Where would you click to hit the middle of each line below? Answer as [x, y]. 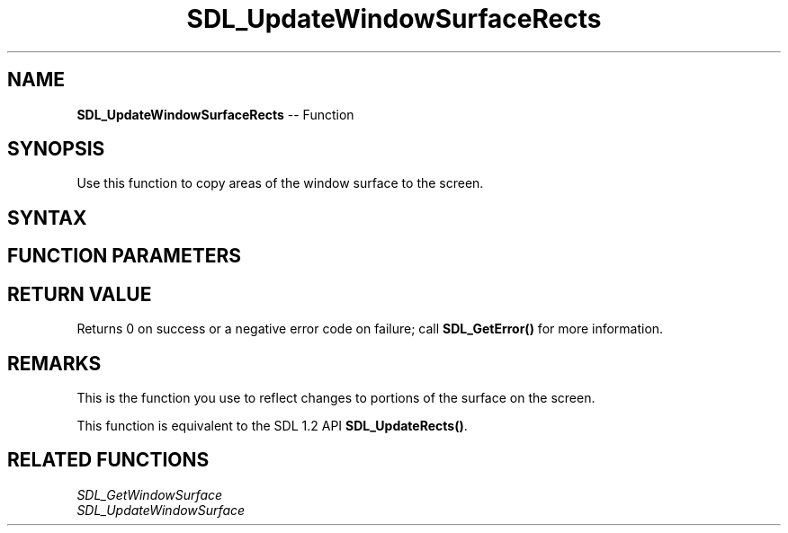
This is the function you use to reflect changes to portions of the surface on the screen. [336, 397]
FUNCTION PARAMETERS [124, 256]
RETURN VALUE [80, 294]
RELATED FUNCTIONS [108, 460]
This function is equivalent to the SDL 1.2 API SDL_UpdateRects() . [272, 425]
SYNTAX [47, 218]
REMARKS [54, 363]
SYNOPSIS [56, 149]
